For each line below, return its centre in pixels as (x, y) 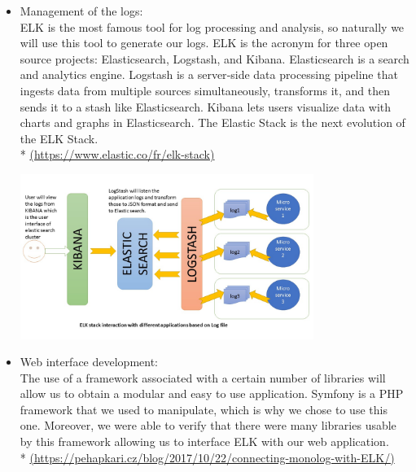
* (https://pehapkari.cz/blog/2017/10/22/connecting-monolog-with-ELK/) (207, 457)
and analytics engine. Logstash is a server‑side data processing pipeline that (209, 74)
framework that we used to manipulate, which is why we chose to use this (204, 409)
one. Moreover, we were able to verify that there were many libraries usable (208, 425)
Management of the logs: (81, 11)
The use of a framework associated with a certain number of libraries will (203, 377)
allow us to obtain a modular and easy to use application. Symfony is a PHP (212, 393)
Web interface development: (89, 362)
